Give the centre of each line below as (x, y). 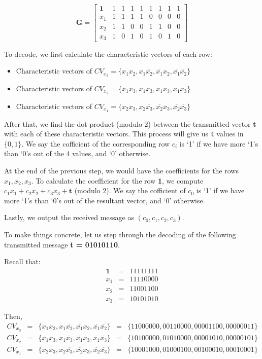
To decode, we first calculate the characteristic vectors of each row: (108, 53)
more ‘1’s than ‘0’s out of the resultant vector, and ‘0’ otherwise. (105, 200)
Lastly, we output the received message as (69, 217)
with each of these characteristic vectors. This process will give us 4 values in (124, 134)
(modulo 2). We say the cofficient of (130, 190)
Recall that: (22, 261)
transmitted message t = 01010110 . (62, 244)
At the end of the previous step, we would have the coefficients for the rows (121, 171)
